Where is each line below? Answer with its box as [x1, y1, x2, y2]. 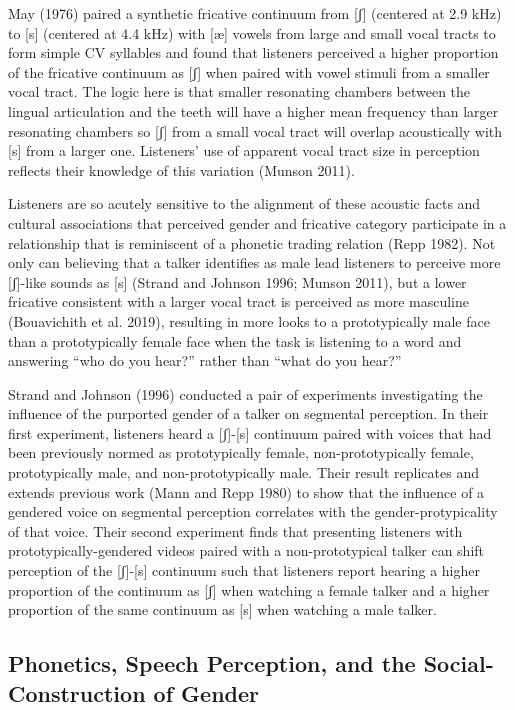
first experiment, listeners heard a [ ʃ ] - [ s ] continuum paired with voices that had [8, 422, 492, 443]
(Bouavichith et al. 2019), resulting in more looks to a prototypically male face [8, 310, 490, 331]
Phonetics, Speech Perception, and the [8, 648, 416, 679]
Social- [423, 648, 494, 679]
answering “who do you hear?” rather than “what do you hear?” [8, 350, 402, 371]
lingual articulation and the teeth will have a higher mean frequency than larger [8, 100, 499, 121]
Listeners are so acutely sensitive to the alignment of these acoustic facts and [8, 193, 481, 214]
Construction [8, 677, 146, 708]
